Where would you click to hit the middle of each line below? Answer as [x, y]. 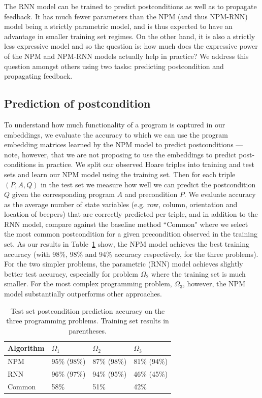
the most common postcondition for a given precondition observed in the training [131, 234]
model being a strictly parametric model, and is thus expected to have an [118, 26]
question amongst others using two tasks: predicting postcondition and [114, 66]
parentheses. [88, 330]
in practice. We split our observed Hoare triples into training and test [146, 164]
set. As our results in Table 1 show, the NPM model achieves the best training [127, 244]
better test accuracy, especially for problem [71, 273]
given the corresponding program [63, 194]
